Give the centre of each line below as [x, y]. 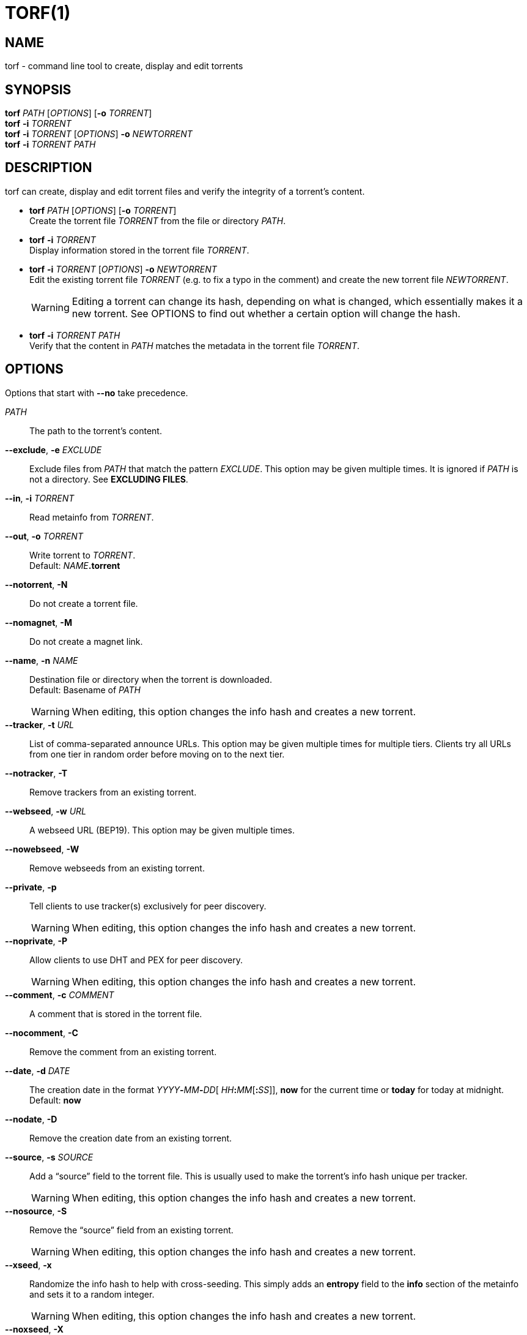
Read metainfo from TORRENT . [92, 517]
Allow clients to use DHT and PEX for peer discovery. [136, 960]
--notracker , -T [36, 773]
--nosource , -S [36, 1211]
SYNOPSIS [38, 89]
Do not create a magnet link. [86, 641]
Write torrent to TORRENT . [83, 555]
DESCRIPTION [49, 168]
